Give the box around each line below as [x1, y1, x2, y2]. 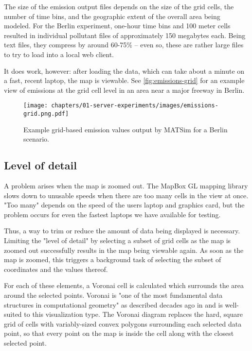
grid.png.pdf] [23, 110, 69, 117]
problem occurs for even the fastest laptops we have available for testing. [4, 209, 221, 219]
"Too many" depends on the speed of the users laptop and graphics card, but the [4, 200, 245, 210]
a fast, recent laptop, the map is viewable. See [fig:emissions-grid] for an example [4, 75, 245, 85]
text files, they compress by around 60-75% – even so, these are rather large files [4, 40, 244, 50]
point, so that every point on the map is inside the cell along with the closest [4, 328, 234, 338]
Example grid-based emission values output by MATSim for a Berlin [23, 124, 228, 134]
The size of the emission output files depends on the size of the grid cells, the [4, 1, 234, 11]
